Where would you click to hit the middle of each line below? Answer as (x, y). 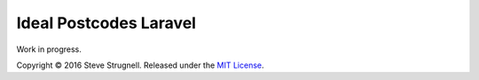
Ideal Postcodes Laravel (106, 23)
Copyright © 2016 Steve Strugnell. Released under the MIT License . (141, 65)
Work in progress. (49, 49)
